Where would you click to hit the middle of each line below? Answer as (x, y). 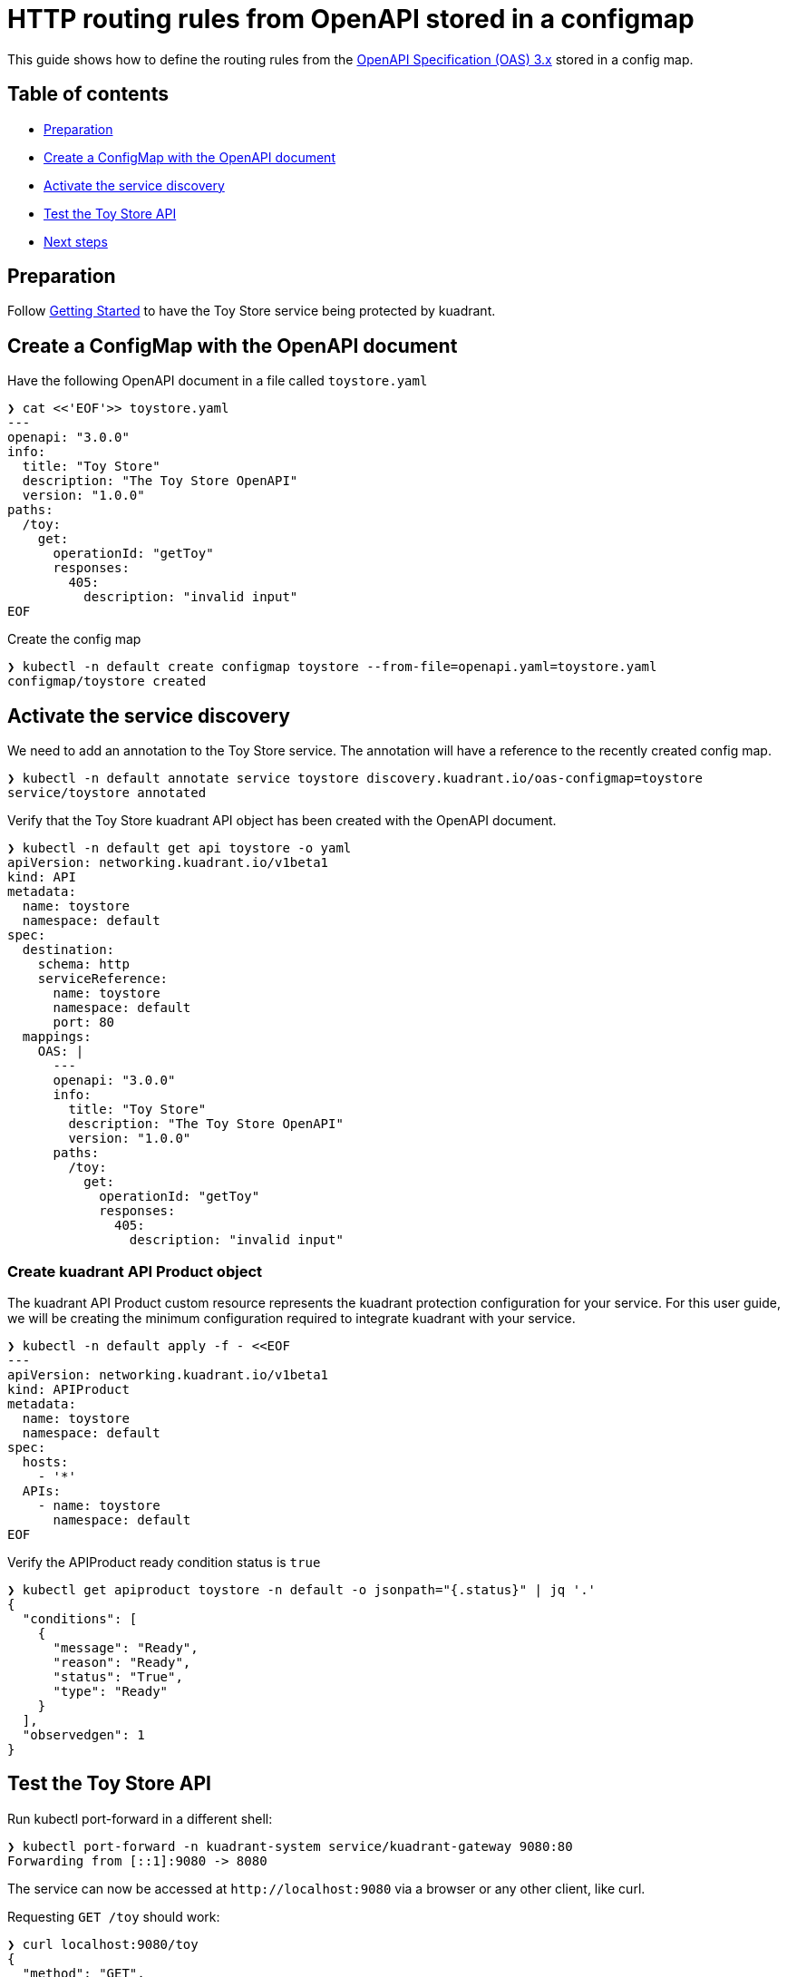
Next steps (76, 241)
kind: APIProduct (68, 1389)
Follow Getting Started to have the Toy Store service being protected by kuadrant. (252, 311)
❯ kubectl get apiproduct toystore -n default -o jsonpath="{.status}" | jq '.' (302, 1589)
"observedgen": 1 (83, 1734)
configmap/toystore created (107, 682)
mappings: (57, 1037)
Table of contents (88, 94)
